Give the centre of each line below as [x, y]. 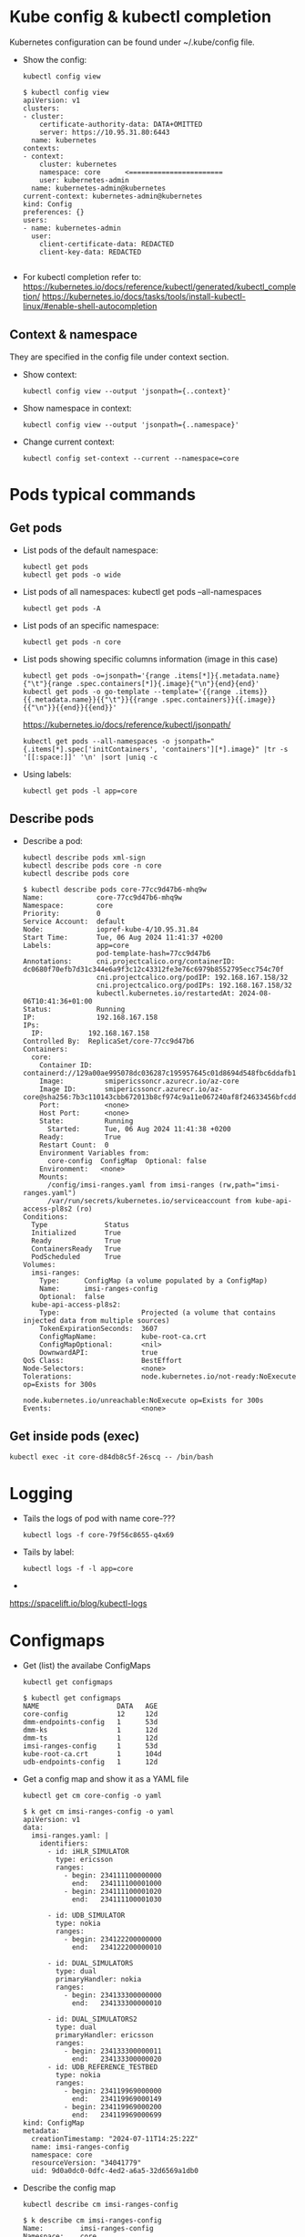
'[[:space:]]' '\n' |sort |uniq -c [90, 757]
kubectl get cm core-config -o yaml [92, 1796]
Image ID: [58, 1089]
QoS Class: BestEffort [102, 1360]
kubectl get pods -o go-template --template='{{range [127, 692]
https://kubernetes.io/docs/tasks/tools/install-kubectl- [144, 296]
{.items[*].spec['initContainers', [90, 749]
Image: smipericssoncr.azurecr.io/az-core [139, 1081]
